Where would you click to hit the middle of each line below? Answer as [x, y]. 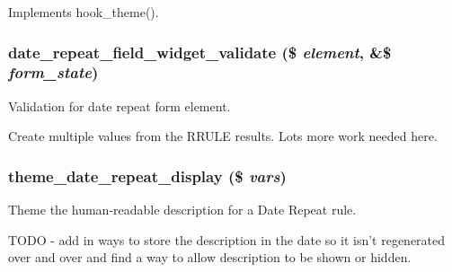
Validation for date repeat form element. [120, 105]
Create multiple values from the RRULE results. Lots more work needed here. [223, 136]
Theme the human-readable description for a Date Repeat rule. [182, 210]
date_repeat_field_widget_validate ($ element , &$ [200, 52]
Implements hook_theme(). [84, 12]
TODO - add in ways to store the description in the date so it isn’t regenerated [227, 239]
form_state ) [53, 72]
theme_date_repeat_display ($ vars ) [147, 175]
